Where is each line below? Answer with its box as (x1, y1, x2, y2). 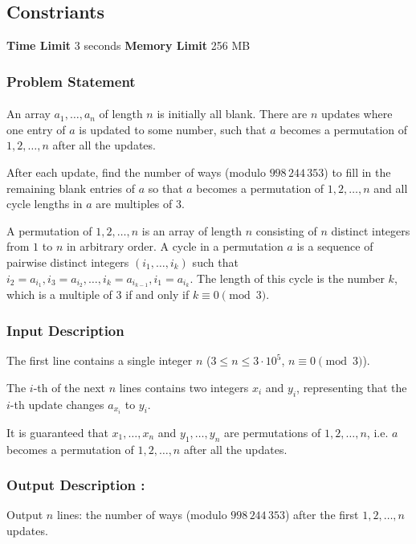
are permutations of (224, 423, 321, 440)
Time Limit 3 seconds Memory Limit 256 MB (6, 37, 251, 54)
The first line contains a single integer (6, 352, 193, 369)
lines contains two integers (119, 378, 249, 395)
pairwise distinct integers (6, 253, 129, 270)
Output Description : (6, 475, 145, 495)
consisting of (255, 222, 317, 239)
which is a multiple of (6, 286, 112, 303)
